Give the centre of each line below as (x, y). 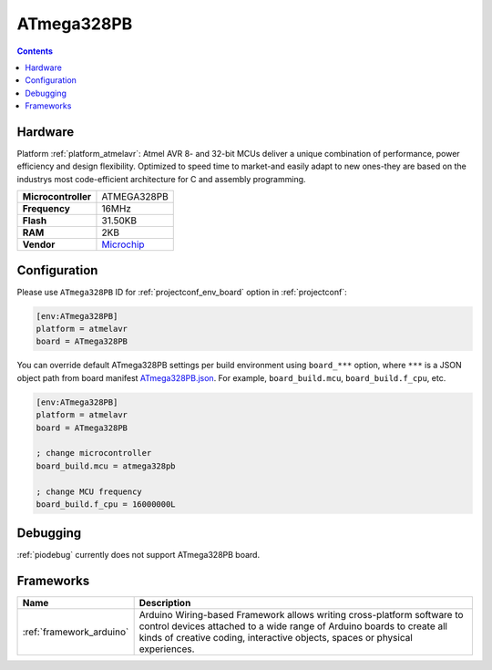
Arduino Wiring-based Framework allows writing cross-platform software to (301, 615)
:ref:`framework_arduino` (76, 632)
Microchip (123, 244)
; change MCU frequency (89, 491)
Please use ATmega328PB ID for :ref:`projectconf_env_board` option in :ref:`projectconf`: (182, 292)
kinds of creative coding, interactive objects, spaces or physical (276, 638)
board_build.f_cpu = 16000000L (106, 504)
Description (165, 603)
